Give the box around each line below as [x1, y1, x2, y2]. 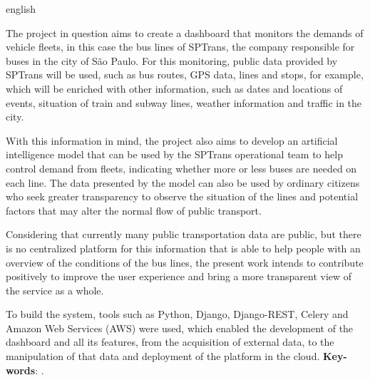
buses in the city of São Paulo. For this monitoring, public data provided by [6, 53, 338, 68]
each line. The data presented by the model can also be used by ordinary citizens [6, 175, 360, 190]
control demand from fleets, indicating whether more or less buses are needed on [6, 160, 357, 175]
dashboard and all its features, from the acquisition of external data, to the [6, 334, 334, 349]
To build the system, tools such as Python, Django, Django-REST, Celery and [6, 307, 349, 322]
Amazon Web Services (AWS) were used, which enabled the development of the [6, 320, 354, 335]
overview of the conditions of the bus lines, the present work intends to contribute [6, 255, 364, 269]
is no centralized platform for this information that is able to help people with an [6, 240, 361, 255]
